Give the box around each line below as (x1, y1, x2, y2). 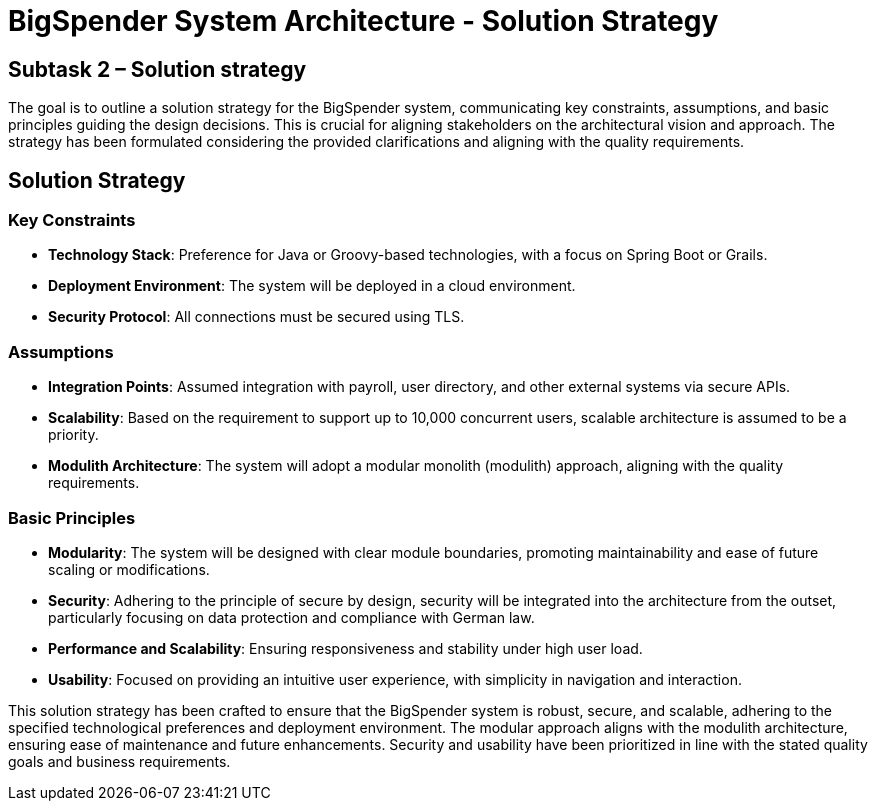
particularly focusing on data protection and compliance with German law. (48, 608, 535, 626)
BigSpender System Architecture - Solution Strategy (8, 4, 719, 38)
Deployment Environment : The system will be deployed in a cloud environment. (48, 277, 576, 295)
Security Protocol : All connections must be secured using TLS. (48, 308, 465, 326)
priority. (48, 426, 99, 444)
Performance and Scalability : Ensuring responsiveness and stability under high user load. (48, 639, 643, 657)
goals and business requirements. (8, 752, 231, 770)
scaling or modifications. (48, 560, 210, 578)
